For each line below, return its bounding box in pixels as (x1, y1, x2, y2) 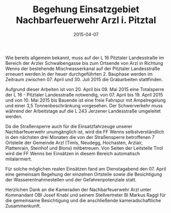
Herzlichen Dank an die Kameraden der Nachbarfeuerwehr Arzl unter (5, 186, 152, 193)
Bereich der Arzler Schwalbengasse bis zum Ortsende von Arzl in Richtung (5, 60, 163, 66)
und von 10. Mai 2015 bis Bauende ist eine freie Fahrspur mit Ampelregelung (5, 97, 166, 103)
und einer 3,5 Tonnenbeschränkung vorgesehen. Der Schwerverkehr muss (5, 102, 163, 108)
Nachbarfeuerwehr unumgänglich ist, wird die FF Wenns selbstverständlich (5, 129, 164, 135)
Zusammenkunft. (5, 203, 41, 209)
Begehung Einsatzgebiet (32, 4, 140, 15)
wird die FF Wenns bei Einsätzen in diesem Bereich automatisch (5, 150, 140, 156)
